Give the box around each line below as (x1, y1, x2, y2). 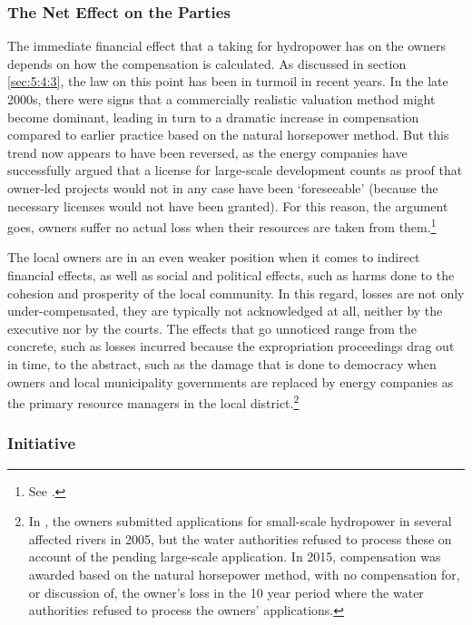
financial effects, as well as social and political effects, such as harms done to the (7, 266, 455, 284)
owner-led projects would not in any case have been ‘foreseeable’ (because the (7, 178, 438, 197)
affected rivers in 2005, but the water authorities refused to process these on (28, 529, 452, 548)
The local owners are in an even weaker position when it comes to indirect (7, 248, 420, 267)
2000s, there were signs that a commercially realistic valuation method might (7, 90, 436, 108)
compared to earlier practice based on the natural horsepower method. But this (7, 125, 449, 144)
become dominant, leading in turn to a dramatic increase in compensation (7, 107, 419, 126)
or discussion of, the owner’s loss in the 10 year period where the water (28, 582, 424, 601)
